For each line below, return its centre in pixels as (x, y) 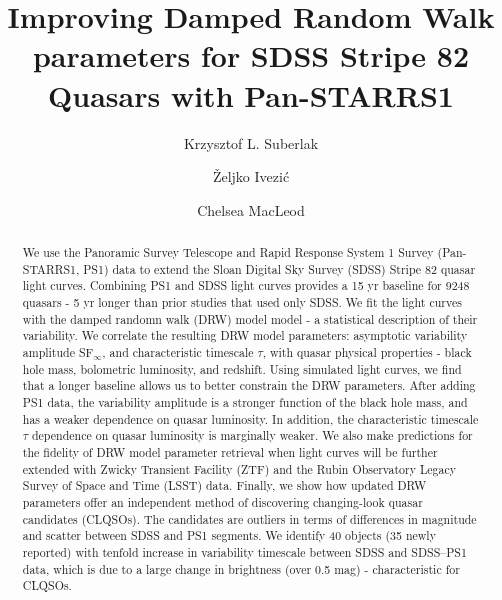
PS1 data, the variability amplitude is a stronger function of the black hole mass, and (245, 401)
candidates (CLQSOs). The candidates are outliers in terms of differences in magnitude (249, 518)
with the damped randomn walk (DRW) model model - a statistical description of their (250, 318)
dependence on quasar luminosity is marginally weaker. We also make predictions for (252, 435)
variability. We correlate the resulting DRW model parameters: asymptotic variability (245, 335)
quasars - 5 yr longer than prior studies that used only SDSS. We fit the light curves (242, 302)
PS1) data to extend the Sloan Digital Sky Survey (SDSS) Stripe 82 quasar (279, 268)
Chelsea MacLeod (251, 209)
